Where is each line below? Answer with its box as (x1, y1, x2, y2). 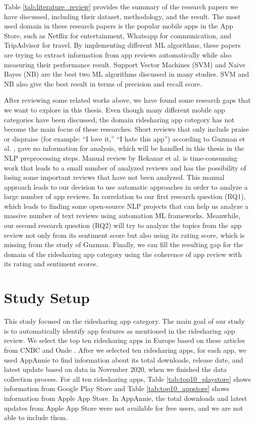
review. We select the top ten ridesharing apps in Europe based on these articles (4, 335, 245, 345)
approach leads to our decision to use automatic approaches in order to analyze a (4, 181, 248, 192)
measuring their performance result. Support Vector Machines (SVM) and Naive (4, 59, 246, 69)
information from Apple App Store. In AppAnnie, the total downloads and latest (4, 393, 247, 403)
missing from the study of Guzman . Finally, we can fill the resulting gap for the (4, 239, 243, 250)
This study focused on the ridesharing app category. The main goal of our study (4, 316, 245, 326)
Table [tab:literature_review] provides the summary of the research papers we (4, 1, 238, 11)
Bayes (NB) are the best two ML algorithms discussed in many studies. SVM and (4, 69, 249, 79)
